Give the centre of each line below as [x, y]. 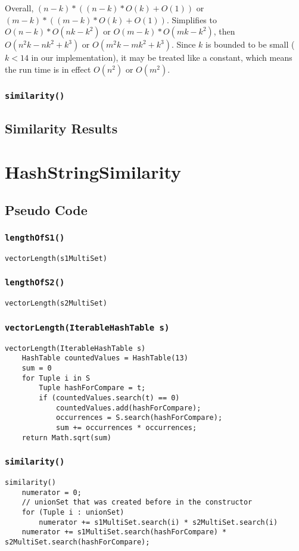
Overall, [19, 8]
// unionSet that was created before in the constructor [137, 502]
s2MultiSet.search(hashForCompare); [77, 542]
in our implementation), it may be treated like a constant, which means [162, 57]
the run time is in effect [48, 69]
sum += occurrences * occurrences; [126, 428]
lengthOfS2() [35, 283]
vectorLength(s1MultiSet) [56, 258]
